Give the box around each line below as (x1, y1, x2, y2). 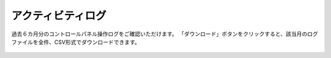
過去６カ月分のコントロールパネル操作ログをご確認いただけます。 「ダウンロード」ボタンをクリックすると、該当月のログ (11, 30, 318, 37)
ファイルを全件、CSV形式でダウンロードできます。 (11, 38, 140, 45)
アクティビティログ (11, 9, 107, 22)
